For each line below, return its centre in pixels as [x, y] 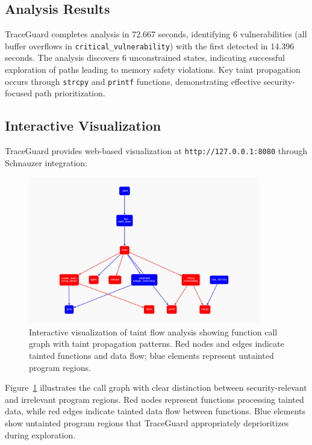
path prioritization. [70, 93]
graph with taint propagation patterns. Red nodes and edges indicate [157, 344]
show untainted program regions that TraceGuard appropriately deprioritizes [147, 423]
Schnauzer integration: [46, 162]
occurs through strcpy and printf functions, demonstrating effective [133, 81]
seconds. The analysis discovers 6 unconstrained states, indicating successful [145, 58]
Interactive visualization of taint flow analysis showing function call [153, 331]
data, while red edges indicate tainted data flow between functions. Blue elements [155, 411]
